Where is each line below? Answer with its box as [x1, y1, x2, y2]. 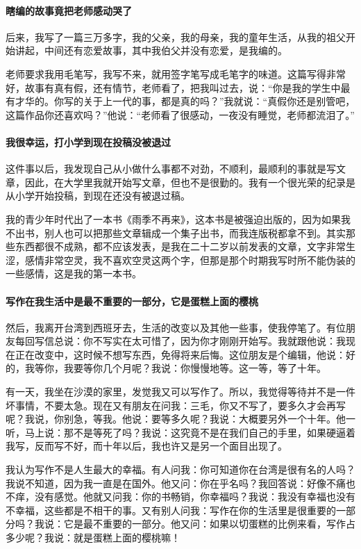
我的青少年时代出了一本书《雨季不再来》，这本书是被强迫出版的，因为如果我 [6, 211, 351, 226]
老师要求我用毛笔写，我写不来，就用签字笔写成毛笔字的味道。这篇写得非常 [6, 66, 346, 81]
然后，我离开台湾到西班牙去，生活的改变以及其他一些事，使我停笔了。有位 [6, 320, 346, 334]
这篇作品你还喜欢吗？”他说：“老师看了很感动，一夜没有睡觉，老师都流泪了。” [6, 107, 355, 122]
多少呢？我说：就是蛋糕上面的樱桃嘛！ [6, 530, 180, 545]
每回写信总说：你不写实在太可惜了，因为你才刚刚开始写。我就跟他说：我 [15, 334, 346, 348]
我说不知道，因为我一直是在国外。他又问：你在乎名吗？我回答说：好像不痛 [6, 475, 346, 490]
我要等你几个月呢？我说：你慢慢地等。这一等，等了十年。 [63, 361, 326, 375]
